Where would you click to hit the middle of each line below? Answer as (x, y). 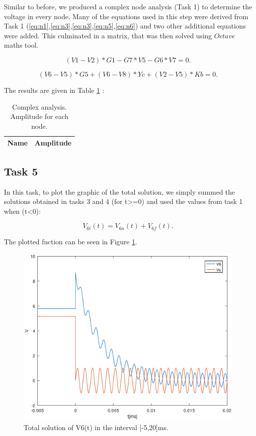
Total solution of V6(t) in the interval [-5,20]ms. (96, 427)
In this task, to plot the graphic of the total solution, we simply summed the (120, 191)
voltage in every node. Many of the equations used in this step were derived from (126, 16)
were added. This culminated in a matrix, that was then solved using (108, 35)
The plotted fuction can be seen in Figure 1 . (71, 242)
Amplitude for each (40, 116)
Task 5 (21, 171)
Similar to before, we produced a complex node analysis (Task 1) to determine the (128, 6)
